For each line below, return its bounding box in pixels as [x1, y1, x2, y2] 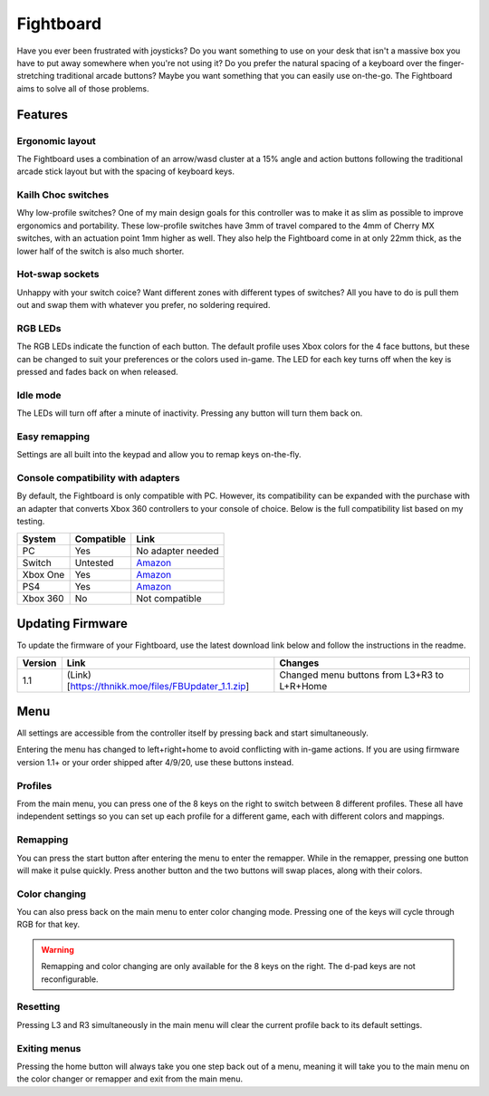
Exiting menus [16, 1042, 81, 1054]
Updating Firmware [16, 616, 129, 631]
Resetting [16, 1001, 61, 1014]
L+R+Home [279, 679, 328, 692]
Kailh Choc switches [16, 188, 110, 201]
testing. [16, 516, 45, 527]
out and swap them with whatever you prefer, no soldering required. [16, 300, 271, 311]
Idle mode [16, 389, 62, 401]
